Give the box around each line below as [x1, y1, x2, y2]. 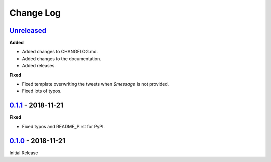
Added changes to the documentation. [22, 55, 101, 62]
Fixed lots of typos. [22, 88, 62, 94]
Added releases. [22, 63, 56, 69]
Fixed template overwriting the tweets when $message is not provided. [22, 81, 169, 87]
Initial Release [9, 150, 38, 156]
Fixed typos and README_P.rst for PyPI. [22, 123, 105, 129]
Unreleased [9, 26, 47, 35]
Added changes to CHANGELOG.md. [22, 49, 98, 55]
